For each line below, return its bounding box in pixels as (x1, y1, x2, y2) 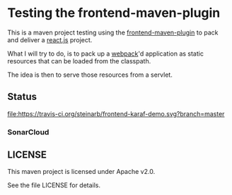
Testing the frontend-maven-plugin (7, 5, 221, 21)
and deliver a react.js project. (7, 35, 93, 44)
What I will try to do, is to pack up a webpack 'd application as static (7, 49, 204, 58)
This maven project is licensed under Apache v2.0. (7, 168, 156, 176)
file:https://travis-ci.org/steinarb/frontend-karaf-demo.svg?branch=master (7, 109, 225, 118)
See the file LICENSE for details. (7, 181, 101, 189)
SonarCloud (7, 127, 50, 137)
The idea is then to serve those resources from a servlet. (7, 70, 173, 79)
